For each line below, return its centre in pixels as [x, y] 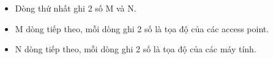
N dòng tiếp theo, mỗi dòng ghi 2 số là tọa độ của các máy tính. [136, 49]
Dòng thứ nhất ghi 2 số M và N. [76, 8]
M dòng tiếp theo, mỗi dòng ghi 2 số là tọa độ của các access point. [142, 28]
